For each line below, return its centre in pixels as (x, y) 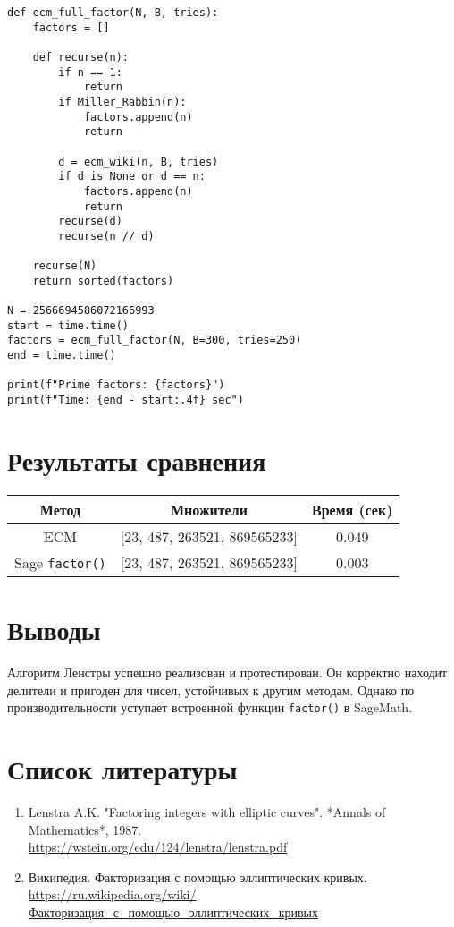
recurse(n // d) (106, 236)
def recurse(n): (81, 57)
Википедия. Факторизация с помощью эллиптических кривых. (198, 876)
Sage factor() (60, 562)
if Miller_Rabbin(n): (122, 102)
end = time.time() (62, 356)
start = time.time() (68, 325)
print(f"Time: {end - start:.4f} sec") (126, 400)
